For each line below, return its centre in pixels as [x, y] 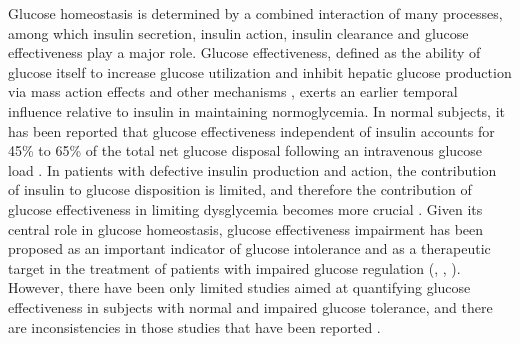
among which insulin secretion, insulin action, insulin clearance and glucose [238, 32]
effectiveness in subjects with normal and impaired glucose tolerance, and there [250, 306]
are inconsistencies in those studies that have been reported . [194, 326]
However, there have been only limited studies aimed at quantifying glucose [239, 287]
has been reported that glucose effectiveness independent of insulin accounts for [251, 130]
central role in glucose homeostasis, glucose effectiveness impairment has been [246, 228]
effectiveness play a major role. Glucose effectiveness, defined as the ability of [244, 52]
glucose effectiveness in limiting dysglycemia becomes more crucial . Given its [245, 208]
